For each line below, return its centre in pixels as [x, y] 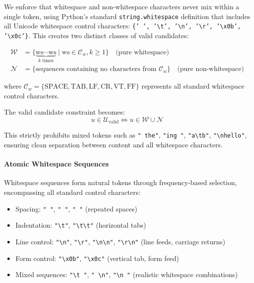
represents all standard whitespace [193, 86]
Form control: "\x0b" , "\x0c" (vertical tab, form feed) [97, 258]
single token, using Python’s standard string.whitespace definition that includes [127, 16]
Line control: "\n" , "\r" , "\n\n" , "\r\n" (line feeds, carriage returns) [120, 241]
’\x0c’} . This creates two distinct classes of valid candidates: [96, 35]
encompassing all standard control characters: [72, 192]
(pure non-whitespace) [211, 69]
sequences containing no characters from [96, 69]
